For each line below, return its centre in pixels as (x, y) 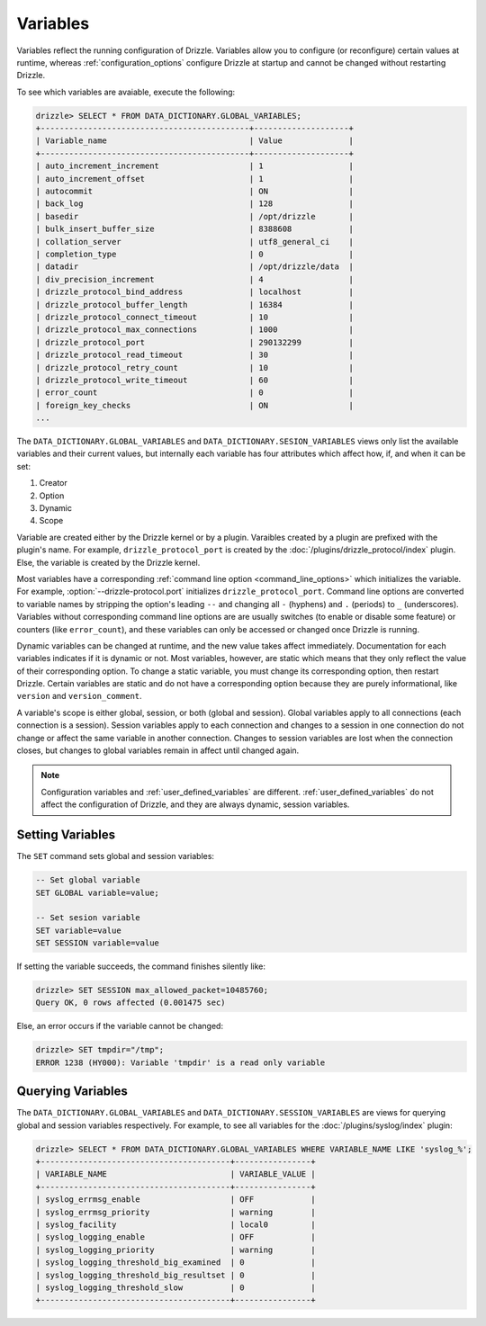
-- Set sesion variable (88, 918)
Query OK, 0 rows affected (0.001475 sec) (130, 1003)
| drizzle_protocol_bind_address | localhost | (195, 292)
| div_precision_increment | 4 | (195, 279)
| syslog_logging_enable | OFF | (175, 1237)
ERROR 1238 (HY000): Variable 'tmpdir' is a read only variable (180, 1062)
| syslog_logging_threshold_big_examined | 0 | (175, 1263)
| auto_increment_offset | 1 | (195, 179)
